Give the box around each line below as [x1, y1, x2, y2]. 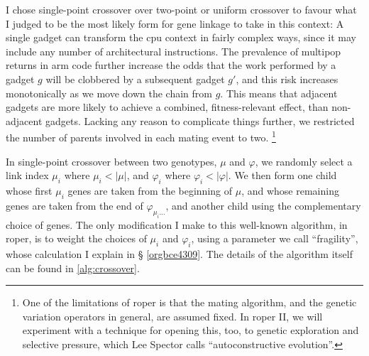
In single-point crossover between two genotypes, [6, 153, 217, 168]
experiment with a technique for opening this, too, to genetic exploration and [22, 323, 359, 338]
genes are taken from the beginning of [67, 183, 233, 198]
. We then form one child [228, 168, 337, 183]
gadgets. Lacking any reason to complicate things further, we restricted [45, 113, 355, 128]
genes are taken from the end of [6, 198, 143, 212]
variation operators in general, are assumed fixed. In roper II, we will [22, 308, 323, 323]
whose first [6, 183, 53, 198]
